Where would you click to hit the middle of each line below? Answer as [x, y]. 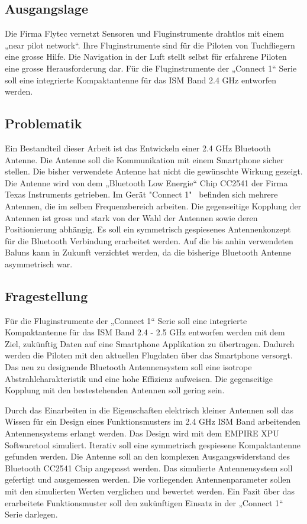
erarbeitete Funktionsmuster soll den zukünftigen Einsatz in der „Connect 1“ [144, 502]
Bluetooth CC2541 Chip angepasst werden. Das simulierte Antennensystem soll [149, 468]
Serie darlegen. [31, 514]
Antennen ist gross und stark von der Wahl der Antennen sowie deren [131, 217]
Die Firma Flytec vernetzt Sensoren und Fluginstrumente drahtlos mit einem [145, 33]
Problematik [43, 123]
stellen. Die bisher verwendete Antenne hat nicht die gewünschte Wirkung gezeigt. [154, 171]
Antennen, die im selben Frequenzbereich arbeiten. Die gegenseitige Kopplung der [153, 206]
